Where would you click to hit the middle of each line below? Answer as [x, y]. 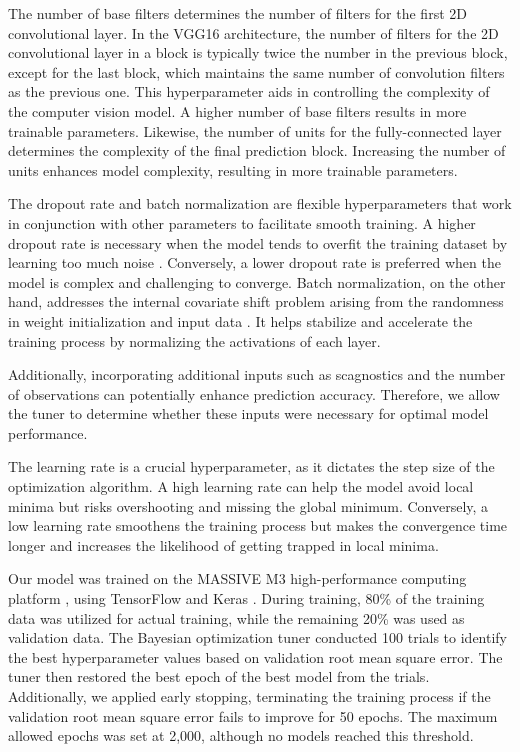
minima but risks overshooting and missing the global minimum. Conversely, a [248, 505]
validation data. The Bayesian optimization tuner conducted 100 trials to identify [258, 637]
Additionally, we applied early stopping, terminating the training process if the [249, 696]
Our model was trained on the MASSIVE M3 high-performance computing [237, 578]
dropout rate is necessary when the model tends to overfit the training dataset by [258, 242]
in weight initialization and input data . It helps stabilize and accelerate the [240, 320]
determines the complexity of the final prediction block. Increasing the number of [257, 150]
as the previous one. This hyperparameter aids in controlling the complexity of [249, 91]
